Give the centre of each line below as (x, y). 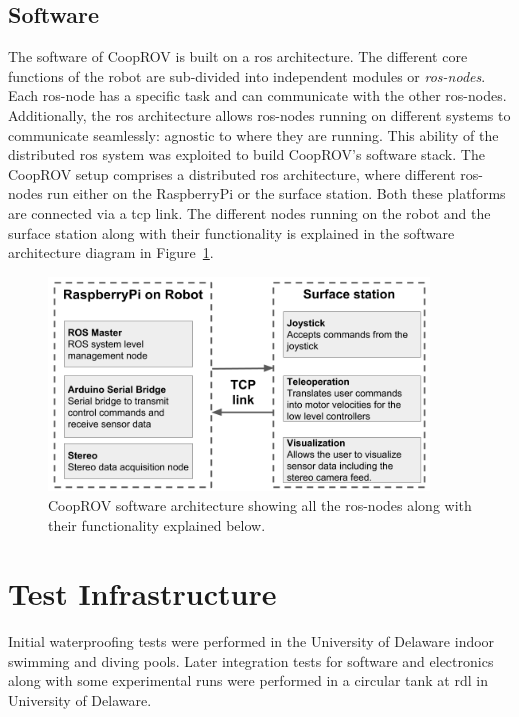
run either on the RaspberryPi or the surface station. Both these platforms (276, 193)
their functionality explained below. (157, 524)
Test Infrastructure (142, 593)
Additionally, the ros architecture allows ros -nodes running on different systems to (259, 114)
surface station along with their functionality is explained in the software (231, 232)
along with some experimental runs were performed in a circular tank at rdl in (248, 680)
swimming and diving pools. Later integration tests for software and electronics (251, 660)
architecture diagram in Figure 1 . (111, 252)
